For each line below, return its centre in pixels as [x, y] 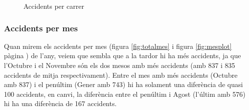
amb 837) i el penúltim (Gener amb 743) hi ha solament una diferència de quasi [124, 84]
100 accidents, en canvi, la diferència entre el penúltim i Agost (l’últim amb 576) [125, 94]
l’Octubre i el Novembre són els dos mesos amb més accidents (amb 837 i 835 [120, 65]
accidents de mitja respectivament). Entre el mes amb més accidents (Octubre [121, 75]
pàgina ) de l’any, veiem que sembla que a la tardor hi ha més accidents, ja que [123, 55]
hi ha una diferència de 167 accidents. [60, 103]
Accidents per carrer [54, 6]
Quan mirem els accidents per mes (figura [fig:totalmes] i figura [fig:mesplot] [118, 46]
